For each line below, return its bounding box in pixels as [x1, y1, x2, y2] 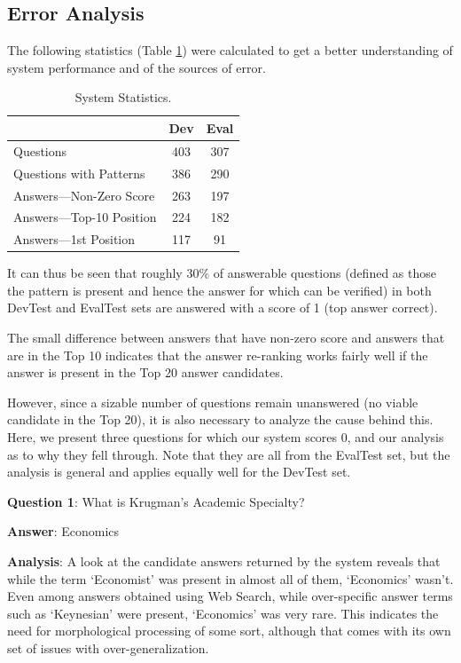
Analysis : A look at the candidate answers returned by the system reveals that [7, 552, 441, 571]
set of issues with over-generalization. [7, 638, 209, 657]
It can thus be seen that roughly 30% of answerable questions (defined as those [7, 264, 436, 282]
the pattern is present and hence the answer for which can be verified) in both [7, 280, 432, 299]
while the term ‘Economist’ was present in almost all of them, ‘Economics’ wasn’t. [7, 569, 454, 588]
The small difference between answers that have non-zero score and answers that [7, 328, 445, 347]
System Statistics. [74, 88, 172, 107]
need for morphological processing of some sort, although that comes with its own [7, 621, 451, 640]
